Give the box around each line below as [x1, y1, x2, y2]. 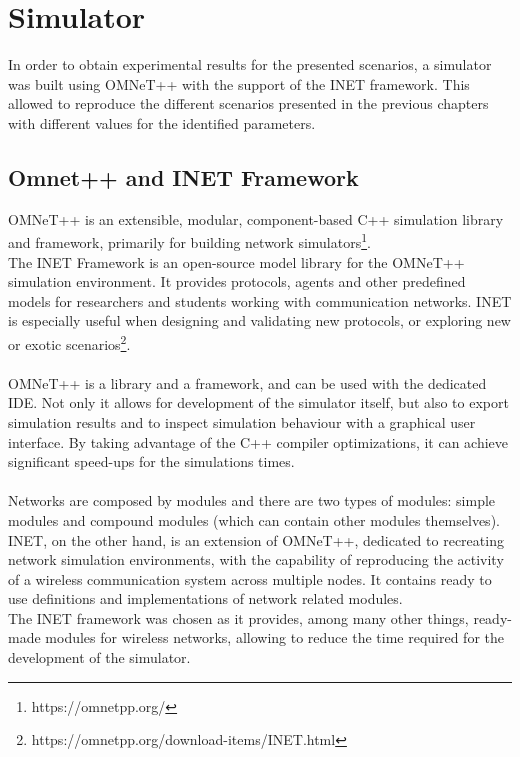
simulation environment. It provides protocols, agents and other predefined [8, 271, 466, 292]
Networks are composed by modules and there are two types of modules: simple [8, 490, 496, 511]
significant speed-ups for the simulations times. [8, 451, 295, 472]
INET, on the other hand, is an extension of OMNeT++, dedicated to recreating [8, 529, 504, 550]
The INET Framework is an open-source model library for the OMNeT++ [8, 251, 465, 272]
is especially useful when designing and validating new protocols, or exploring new [8, 310, 511, 331]
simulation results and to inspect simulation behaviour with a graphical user [8, 411, 476, 432]
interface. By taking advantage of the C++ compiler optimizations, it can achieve [8, 431, 509, 452]
